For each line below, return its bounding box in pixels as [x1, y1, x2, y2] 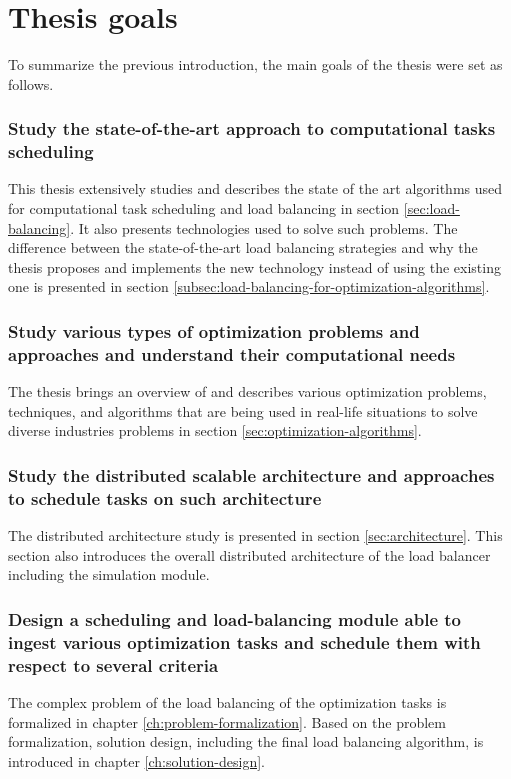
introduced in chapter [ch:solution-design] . [8, 750, 265, 771]
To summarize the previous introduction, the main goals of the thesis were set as [8, 54, 503, 75]
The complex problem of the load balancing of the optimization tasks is [8, 691, 447, 712]
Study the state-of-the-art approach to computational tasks [8, 116, 496, 141]
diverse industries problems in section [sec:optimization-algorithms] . [8, 420, 422, 441]
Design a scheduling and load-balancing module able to [8, 606, 462, 631]
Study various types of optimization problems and [8, 318, 420, 343]
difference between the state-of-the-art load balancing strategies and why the [8, 237, 478, 258]
